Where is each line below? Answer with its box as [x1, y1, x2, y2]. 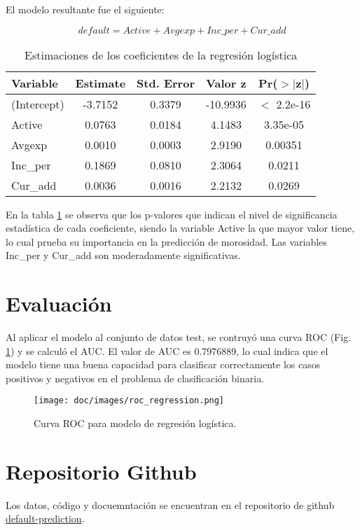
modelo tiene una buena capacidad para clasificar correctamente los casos [6, 357, 321, 372]
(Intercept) [11, 95, 64, 112]
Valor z [206, 74, 247, 91]
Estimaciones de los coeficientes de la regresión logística [25, 46, 298, 63]
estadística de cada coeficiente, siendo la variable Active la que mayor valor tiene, [6, 221, 355, 235]
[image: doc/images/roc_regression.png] [34, 396, 225, 406]
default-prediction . [6, 511, 85, 526]
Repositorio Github [6, 456, 197, 485]
